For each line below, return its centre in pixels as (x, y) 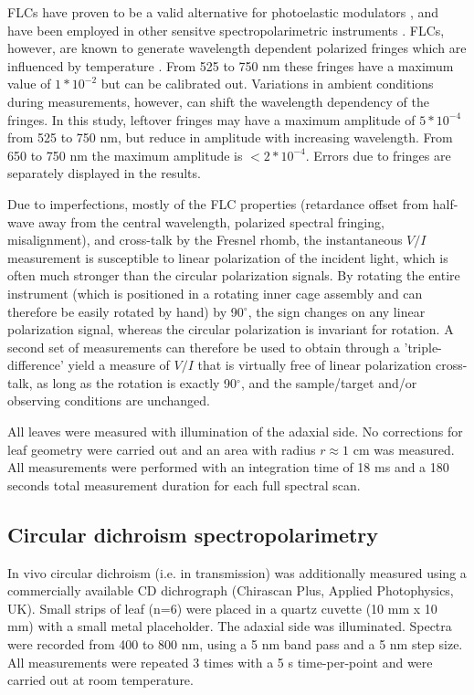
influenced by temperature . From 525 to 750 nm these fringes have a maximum (231, 65)
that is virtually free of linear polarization (315, 365)
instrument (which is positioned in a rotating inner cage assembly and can (215, 293)
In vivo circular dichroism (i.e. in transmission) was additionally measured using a (237, 572)
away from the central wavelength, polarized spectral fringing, (211, 221)
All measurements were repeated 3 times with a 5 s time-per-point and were (220, 662)
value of (29, 84)
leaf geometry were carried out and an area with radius (162, 449)
